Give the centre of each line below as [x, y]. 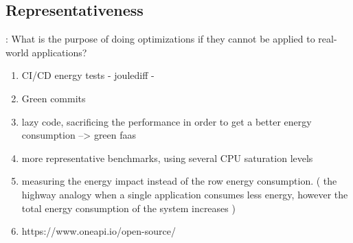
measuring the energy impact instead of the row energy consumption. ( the [179, 181]
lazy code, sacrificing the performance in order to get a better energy [167, 121]
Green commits [54, 98]
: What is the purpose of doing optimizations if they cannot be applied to [160, 39]
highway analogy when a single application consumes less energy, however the [185, 194]
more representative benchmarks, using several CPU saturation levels [167, 158]
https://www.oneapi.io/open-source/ [99, 231]
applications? [59, 52]
